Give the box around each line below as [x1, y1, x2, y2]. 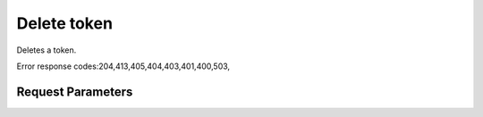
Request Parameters [16, 84, 133, 99]
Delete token [16, 13, 114, 33]
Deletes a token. [16, 45, 77, 55]
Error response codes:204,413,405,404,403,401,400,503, [16, 61, 231, 71]
